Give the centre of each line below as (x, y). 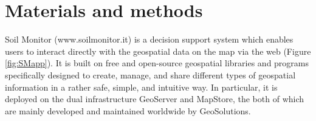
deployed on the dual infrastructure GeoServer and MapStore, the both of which (155, 99)
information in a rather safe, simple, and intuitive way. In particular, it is (141, 87)
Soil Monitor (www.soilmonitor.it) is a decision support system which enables (149, 39)
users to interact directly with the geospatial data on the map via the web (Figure (158, 51)
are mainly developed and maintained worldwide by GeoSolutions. (128, 110)
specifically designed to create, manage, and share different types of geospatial (150, 74)
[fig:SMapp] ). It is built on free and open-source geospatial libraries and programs (157, 63)
